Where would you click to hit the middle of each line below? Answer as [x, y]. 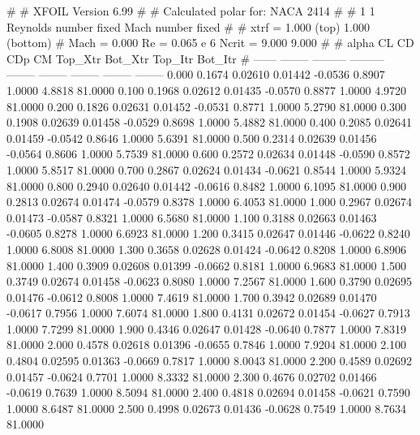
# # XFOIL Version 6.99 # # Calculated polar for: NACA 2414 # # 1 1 [191, 11]
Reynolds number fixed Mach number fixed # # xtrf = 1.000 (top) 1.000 [189, 26]
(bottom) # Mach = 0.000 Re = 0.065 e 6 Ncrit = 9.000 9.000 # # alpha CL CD [210, 43]
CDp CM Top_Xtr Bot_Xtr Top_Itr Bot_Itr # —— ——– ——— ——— [195, 58]
